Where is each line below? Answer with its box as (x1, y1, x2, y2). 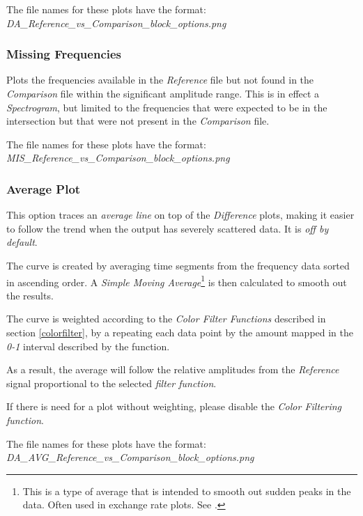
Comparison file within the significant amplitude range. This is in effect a (6, 86, 320, 100)
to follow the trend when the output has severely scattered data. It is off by (6, 221, 329, 235)
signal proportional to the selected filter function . (6, 375, 217, 390)
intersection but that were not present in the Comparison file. (6, 114, 270, 128)
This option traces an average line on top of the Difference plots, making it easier (6, 208, 355, 222)
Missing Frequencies (6, 45, 122, 63)
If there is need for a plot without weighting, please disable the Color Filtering (6, 399, 342, 414)
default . (6, 235, 38, 249)
